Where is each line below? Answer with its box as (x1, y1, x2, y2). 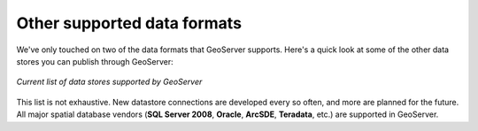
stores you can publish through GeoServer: (16, 56, 174, 66)
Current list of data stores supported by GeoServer (16, 76, 203, 88)
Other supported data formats (16, 13, 243, 33)
